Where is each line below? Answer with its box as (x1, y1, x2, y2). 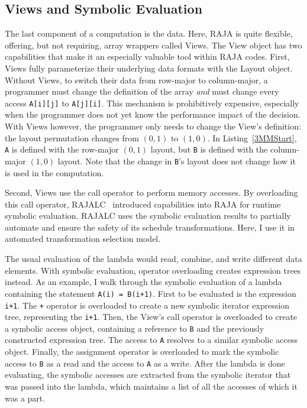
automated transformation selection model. (5, 232, 161, 245)
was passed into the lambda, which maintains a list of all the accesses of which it (5, 380, 298, 392)
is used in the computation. (5, 166, 104, 179)
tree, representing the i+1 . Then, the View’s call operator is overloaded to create (5, 310, 298, 323)
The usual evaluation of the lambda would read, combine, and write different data (5, 252, 302, 265)
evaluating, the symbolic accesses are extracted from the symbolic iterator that (5, 368, 291, 381)
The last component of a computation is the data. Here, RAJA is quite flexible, (5, 27, 293, 40)
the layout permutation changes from (5, 131, 139, 144)
